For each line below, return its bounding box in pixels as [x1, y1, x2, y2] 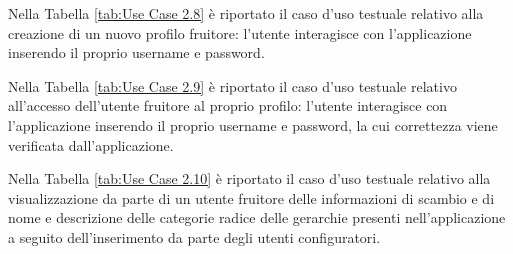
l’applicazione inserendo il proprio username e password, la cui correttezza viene [8, 114, 498, 135]
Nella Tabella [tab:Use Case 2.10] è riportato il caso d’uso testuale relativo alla [8, 168, 491, 189]
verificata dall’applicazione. [8, 134, 174, 155]
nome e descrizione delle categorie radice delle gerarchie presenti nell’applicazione [8, 207, 506, 228]
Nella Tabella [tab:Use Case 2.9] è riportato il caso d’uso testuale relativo [8, 75, 457, 96]
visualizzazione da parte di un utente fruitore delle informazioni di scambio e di [8, 187, 495, 208]
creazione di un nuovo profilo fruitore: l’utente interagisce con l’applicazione [8, 22, 472, 43]
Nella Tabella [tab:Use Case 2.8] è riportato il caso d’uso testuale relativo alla [8, 3, 484, 23]
